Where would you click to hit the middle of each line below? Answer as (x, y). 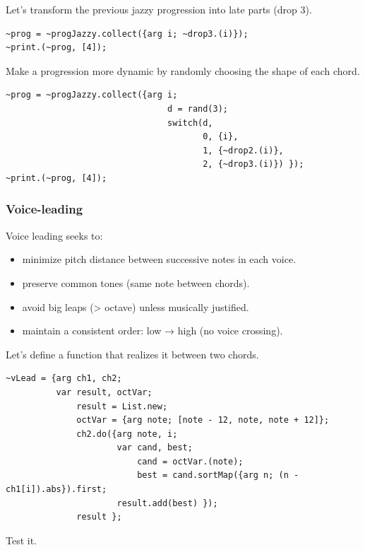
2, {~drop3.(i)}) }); (253, 164)
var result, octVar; (104, 392)
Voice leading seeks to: (54, 235)
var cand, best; (155, 448)
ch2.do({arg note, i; (127, 434)
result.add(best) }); (167, 503)
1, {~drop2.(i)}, (243, 150)
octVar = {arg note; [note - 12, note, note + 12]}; (203, 420)
